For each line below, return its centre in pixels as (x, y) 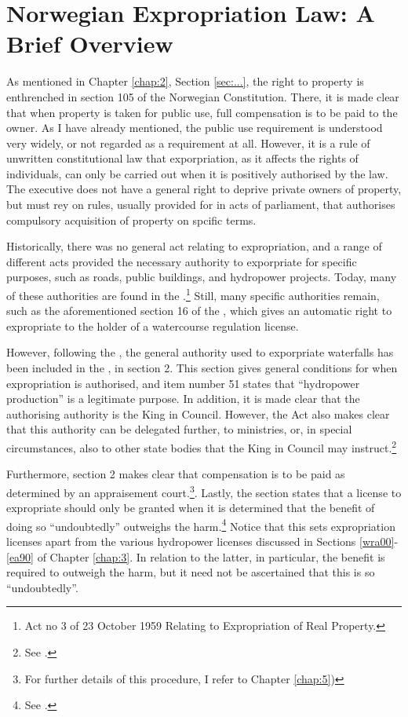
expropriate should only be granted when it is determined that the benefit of (191, 508)
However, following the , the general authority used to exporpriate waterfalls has (200, 352)
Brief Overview (90, 44)
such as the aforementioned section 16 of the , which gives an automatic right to (199, 311)
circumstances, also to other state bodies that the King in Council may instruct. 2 (202, 446)
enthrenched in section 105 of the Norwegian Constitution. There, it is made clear (203, 96)
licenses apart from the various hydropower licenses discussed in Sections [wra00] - (202, 541)
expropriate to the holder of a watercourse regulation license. (153, 326)
